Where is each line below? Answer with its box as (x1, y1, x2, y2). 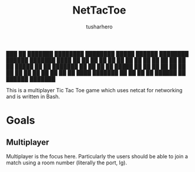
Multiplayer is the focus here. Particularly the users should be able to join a (6, 152, 188, 160)
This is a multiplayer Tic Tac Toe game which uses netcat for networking (6, 86, 183, 93)
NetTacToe (72, 4, 126, 17)
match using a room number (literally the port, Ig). (6, 159, 127, 166)
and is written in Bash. (6, 93, 60, 100)
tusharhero (86, 23, 113, 30)
